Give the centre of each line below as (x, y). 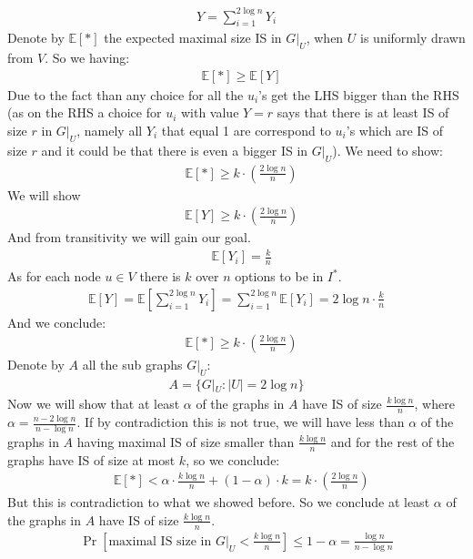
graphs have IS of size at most (91, 459)
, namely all (110, 130)
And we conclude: (57, 322)
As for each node (54, 276)
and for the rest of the (392, 441)
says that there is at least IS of (363, 112)
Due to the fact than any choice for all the (126, 94)
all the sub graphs (132, 365)
